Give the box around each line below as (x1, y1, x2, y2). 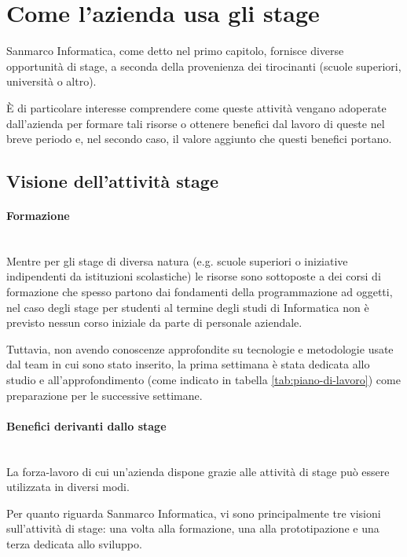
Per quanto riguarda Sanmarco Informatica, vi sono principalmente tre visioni (6, 504, 381, 521)
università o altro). (6, 73, 97, 90)
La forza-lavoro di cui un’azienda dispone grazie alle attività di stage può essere (6, 463, 390, 479)
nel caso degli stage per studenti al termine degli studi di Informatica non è (6, 299, 369, 315)
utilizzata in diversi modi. (6, 478, 130, 495)
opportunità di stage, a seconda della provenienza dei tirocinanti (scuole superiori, (6, 57, 401, 74)
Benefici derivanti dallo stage (6, 417, 167, 434)
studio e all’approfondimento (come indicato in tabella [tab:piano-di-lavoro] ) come (6, 372, 401, 388)
